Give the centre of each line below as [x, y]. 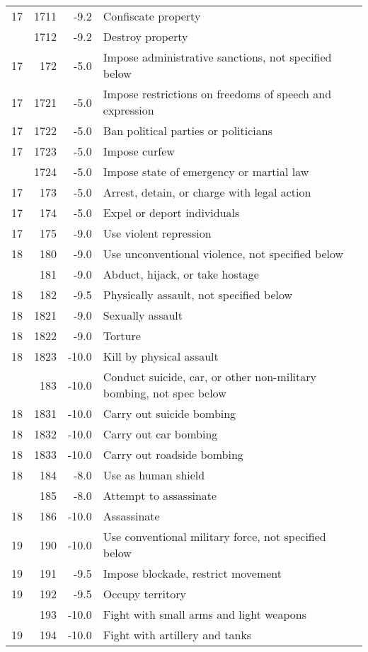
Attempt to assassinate [160, 495]
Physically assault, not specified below [198, 295]
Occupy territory [144, 594]
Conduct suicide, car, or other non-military [209, 377]
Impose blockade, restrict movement [192, 573]
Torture [122, 336]
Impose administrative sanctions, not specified [217, 57]
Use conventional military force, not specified [214, 536]
